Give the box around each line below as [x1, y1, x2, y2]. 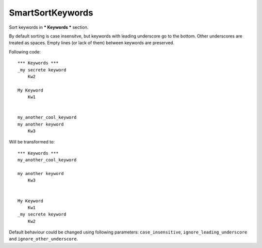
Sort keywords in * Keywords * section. [9, 24, 89, 30]
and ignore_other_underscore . [9, 236, 78, 242]
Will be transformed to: [9, 139, 55, 145]
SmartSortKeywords [9, 7, 93, 18]
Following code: [9, 49, 41, 54]
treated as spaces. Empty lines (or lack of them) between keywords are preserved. [9, 40, 175, 46]
